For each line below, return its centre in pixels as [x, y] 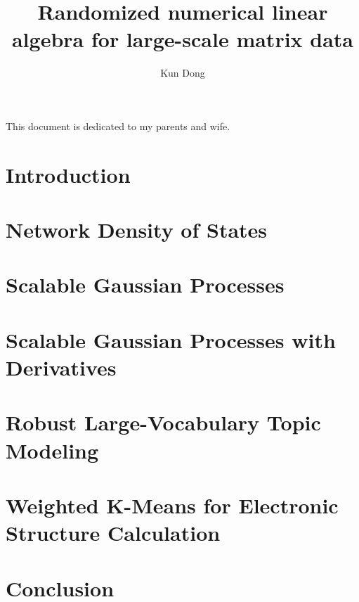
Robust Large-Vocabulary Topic [163, 422]
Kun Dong [183, 73]
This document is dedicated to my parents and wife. [118, 126]
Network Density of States [137, 230]
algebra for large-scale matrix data [183, 39]
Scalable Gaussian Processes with [171, 339]
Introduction [68, 174]
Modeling [52, 450]
